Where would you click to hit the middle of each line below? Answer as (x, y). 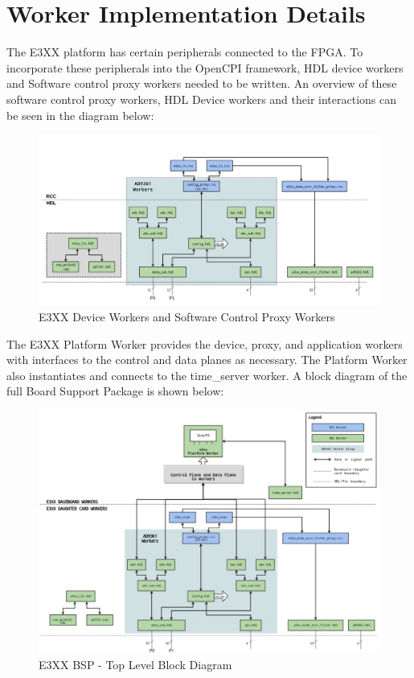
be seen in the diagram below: (80, 115)
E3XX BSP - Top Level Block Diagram (135, 664)
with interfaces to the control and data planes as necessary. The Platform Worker (207, 360)
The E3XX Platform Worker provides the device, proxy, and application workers (205, 343)
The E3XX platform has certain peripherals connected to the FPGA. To (185, 52)
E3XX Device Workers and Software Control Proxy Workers (187, 317)
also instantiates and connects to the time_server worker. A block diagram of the (207, 375)
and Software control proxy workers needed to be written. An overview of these (202, 83)
